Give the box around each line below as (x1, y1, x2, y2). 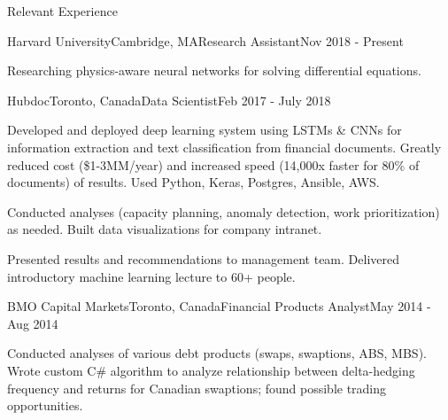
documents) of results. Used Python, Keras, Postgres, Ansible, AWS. (7, 173, 380, 191)
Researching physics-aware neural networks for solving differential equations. (7, 61, 421, 80)
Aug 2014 (7, 314, 58, 332)
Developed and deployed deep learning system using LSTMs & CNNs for (7, 121, 402, 139)
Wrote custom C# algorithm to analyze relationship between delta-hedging (7, 361, 415, 379)
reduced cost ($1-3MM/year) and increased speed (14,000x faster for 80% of (7, 155, 420, 174)
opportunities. (7, 396, 83, 415)
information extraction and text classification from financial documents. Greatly (7, 137, 442, 156)
